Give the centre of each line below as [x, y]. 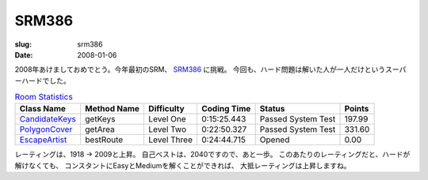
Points [357, 109]
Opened [275, 140]
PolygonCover [46, 129]
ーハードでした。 [42, 81]
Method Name [112, 109]
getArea [99, 129]
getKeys [100, 119]
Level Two [167, 129]
